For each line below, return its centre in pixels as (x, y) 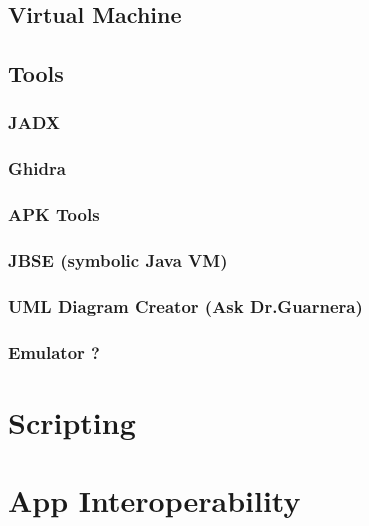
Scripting (72, 421)
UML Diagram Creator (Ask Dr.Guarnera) (185, 305)
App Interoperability (154, 500)
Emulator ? (54, 351)
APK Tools (54, 214)
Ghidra (37, 168)
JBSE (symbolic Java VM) (118, 260)
